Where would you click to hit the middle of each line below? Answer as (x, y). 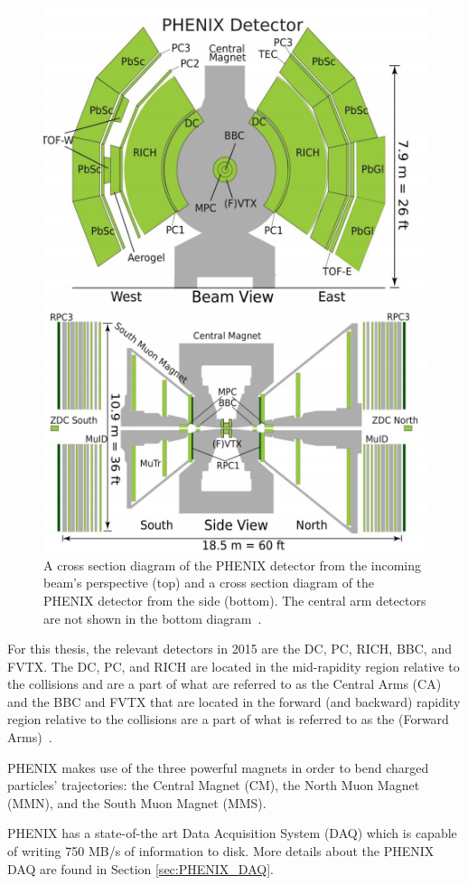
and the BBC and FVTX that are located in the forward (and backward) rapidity (234, 701)
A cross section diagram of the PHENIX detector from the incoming (233, 565)
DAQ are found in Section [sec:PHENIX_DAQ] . (140, 868)
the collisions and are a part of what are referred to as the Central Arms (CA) (225, 684)
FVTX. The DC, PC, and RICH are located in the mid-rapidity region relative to (234, 666)
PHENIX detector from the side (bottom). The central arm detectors (235, 600)
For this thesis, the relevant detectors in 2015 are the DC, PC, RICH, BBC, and (229, 649)
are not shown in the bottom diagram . (153, 618)
